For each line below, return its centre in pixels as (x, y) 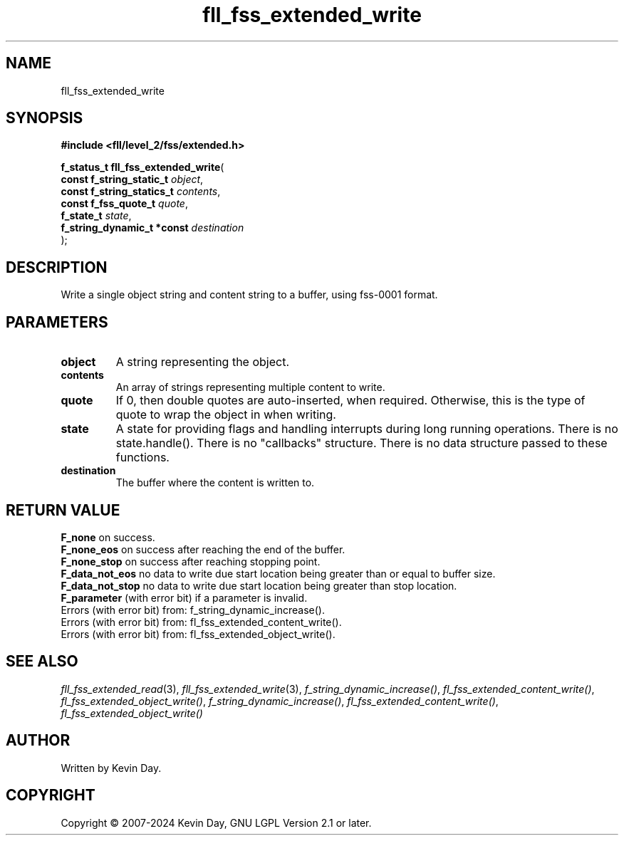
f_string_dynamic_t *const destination (152, 228)
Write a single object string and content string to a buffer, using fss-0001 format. (249, 295)
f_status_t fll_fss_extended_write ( (142, 167)
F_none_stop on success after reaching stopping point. (191, 561)
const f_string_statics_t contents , (141, 192)
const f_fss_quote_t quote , (124, 204)
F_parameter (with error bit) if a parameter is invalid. (184, 597)
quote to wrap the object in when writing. (226, 415)
